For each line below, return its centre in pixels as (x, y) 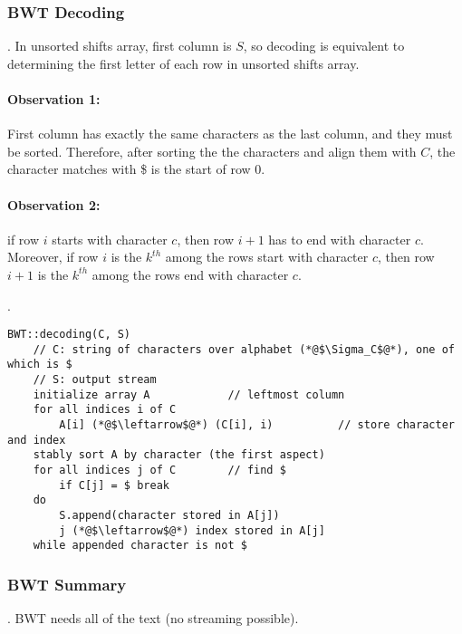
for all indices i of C (105, 410)
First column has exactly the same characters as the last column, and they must (230, 134)
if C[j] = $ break (114, 485)
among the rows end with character (190, 274)
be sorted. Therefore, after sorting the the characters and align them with (212, 151)
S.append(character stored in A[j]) (169, 516)
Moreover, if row (53, 257)
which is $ (40, 365)
